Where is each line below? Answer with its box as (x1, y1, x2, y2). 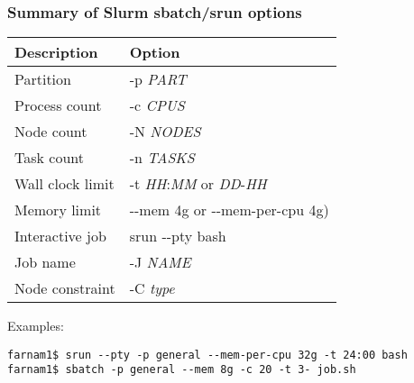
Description (14, 41, 98, 63)
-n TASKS (129, 147, 195, 169)
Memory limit (14, 199, 102, 221)
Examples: (7, 316, 64, 335)
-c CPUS (129, 95, 185, 116)
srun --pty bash (129, 225, 226, 247)
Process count (14, 95, 102, 116)
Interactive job (14, 225, 106, 247)
